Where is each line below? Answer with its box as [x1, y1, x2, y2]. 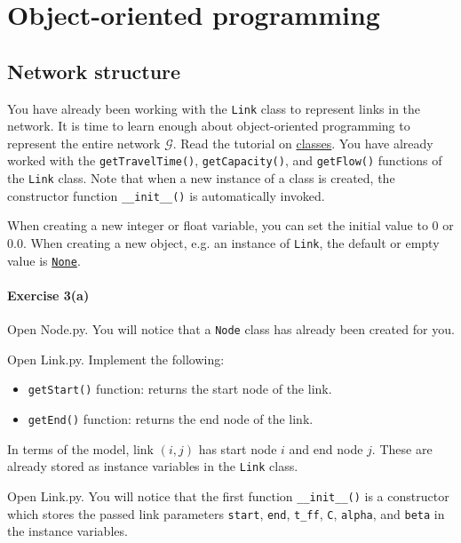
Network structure [7, 57, 181, 84]
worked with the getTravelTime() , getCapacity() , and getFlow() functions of [7, 151, 442, 170]
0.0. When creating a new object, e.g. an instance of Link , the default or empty [7, 233, 440, 252]
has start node [198, 439, 277, 458]
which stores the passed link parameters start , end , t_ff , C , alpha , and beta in [7, 504, 445, 523]
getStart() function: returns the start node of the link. [28, 379, 332, 398]
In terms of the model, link [7, 439, 155, 458]
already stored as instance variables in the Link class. [7, 457, 298, 475]
